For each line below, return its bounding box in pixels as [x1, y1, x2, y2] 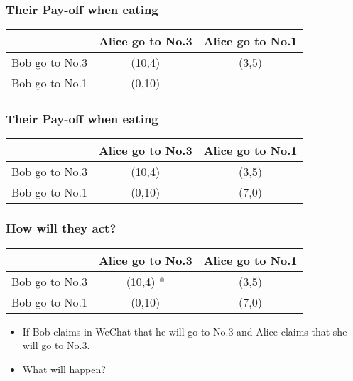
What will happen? [22, 361, 106, 376]
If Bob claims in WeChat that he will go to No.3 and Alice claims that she [22, 324, 347, 338]
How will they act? [6, 219, 116, 237]
